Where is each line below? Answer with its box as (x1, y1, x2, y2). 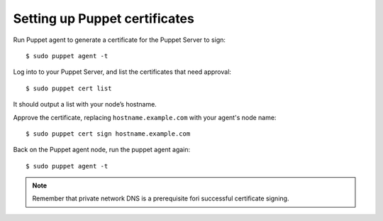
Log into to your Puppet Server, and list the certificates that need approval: (13, 68, 232, 76)
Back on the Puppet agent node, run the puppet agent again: (13, 146, 191, 154)
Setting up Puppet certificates (13, 11, 194, 26)
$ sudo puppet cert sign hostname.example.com (26, 129, 191, 138)
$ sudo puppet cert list (26, 84, 112, 92)
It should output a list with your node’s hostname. (13, 100, 157, 109)
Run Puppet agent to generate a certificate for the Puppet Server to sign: (13, 36, 226, 44)
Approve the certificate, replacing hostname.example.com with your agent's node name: (13, 113, 277, 122)
